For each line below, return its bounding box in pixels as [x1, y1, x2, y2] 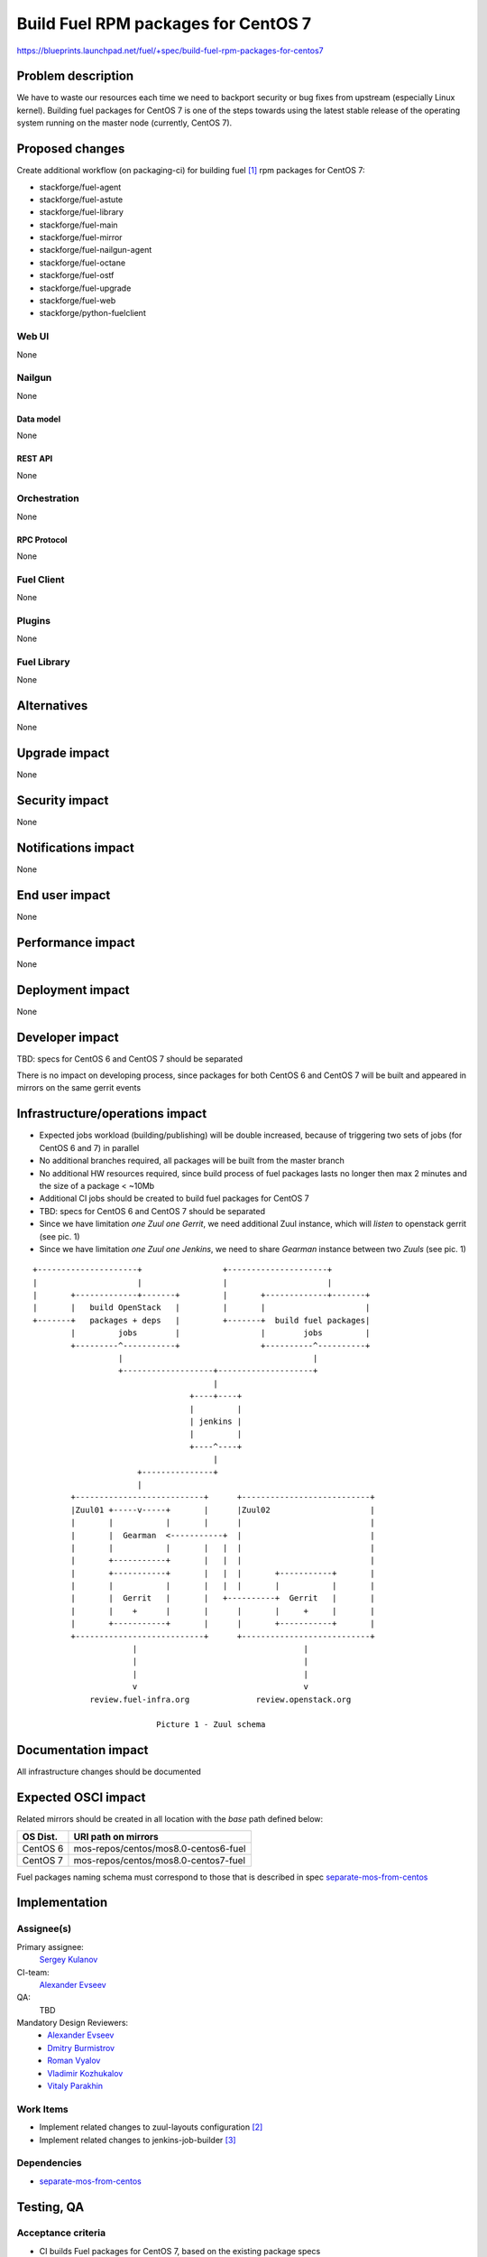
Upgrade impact [16, 746, 110, 761]
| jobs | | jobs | [70, 1328, 371, 1338]
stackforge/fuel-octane [39, 257, 126, 268]
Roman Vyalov [47, 2055, 101, 2067]
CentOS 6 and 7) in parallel [39, 1142, 140, 1153]
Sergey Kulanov [39, 1955, 98, 1965]
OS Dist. [22, 1830, 59, 1843]
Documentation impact [16, 1742, 149, 1758]
